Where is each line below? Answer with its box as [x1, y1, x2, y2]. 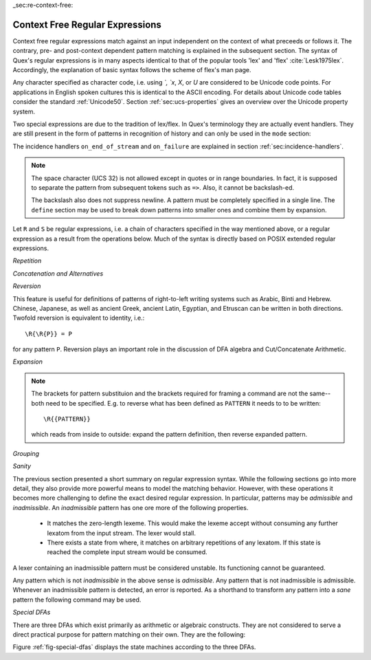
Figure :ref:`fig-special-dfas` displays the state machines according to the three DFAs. [12, 643, 256, 651]
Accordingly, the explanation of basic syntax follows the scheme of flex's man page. [12, 66, 251, 74]
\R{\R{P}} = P [25, 330, 72, 338]
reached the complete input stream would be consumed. [47, 548, 207, 556]
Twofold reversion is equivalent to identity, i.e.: [12, 313, 145, 322]
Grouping [12, 449, 40, 457]
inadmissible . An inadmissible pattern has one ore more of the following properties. [12, 503, 249, 511]
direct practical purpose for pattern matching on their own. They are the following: [12, 630, 246, 639]
